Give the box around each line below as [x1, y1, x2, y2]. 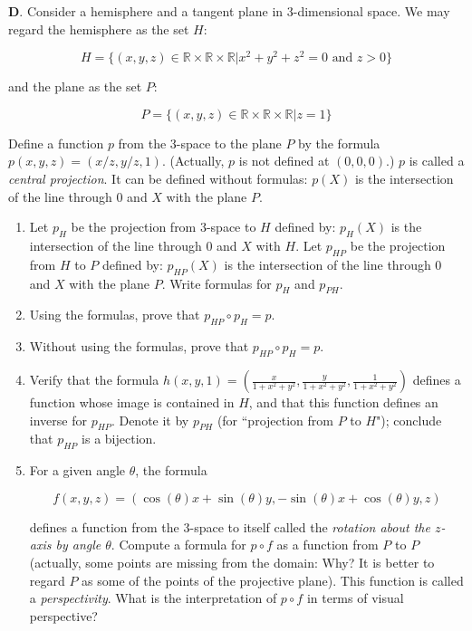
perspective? [29, 606, 98, 625]
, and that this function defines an [248, 393, 438, 412]
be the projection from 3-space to [71, 217, 256, 236]
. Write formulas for [161, 273, 272, 292]
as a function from [276, 535, 379, 554]
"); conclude [376, 410, 442, 429]
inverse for [29, 410, 87, 429]
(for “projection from [217, 410, 333, 429]
